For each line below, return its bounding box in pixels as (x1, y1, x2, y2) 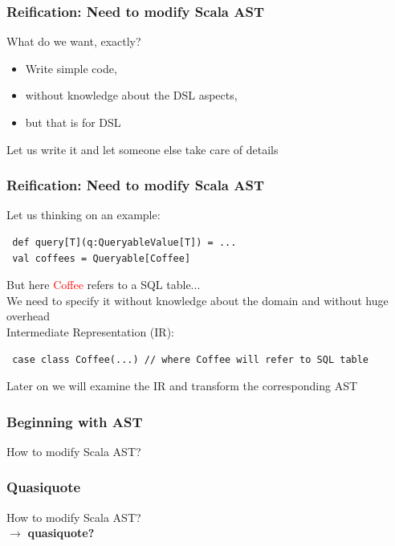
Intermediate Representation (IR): (6, 323, 174, 340)
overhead (6, 308, 51, 324)
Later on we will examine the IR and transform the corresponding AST (6, 377, 358, 394)
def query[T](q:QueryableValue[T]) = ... (12, 237, 237, 248)
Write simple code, (25, 59, 117, 76)
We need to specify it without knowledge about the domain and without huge (6, 291, 389, 308)
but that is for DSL (25, 114, 121, 130)
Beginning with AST (6, 411, 143, 431)
